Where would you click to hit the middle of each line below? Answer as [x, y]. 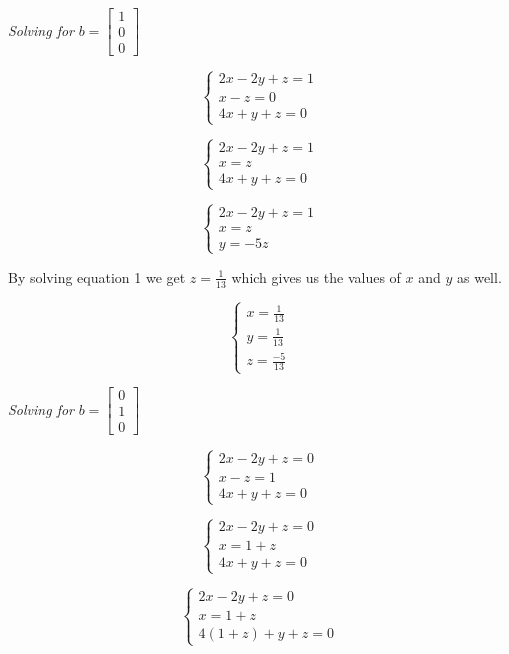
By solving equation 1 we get [97, 276]
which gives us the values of [316, 276]
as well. [479, 276]
